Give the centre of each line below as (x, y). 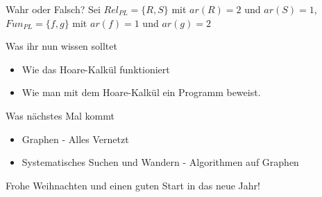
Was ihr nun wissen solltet (61, 46)
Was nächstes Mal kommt (60, 115)
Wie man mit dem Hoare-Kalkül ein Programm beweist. (141, 92)
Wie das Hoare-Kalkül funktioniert (96, 69)
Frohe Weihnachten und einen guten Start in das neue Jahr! (133, 185)
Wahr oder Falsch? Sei (53, 9)
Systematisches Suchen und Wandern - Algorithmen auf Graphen (160, 162)
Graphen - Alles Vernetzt (75, 139)
